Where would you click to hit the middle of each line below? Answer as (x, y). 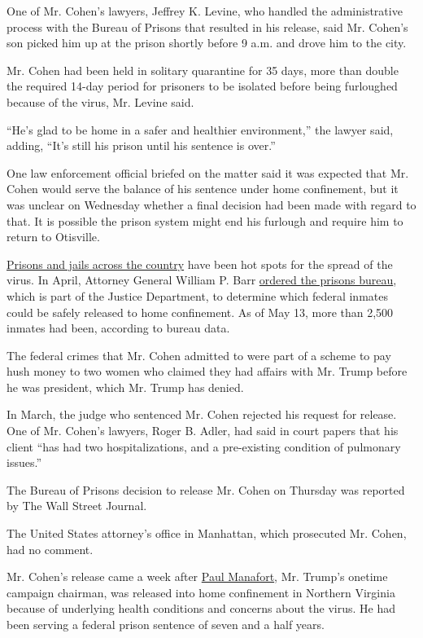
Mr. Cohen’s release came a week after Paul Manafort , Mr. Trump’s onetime (197, 576)
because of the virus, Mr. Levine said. (100, 101)
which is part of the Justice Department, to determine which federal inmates (197, 295)
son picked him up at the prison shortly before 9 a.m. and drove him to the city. (207, 43)
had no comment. (50, 549)
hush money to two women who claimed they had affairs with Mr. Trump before (207, 371)
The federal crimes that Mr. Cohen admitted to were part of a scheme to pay (199, 355)
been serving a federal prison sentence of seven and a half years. (166, 624)
